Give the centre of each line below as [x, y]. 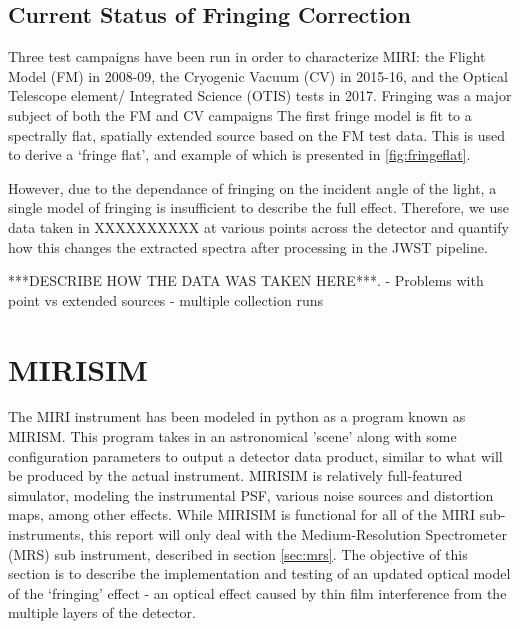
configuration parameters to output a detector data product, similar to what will [255, 455]
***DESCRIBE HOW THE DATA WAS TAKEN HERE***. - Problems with [246, 280]
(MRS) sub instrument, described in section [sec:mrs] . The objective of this [238, 553]
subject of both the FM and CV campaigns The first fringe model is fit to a [240, 114]
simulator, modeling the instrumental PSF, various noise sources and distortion [251, 494]
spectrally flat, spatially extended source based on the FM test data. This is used [257, 134]
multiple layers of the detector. [102, 612]
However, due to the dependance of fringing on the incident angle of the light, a [252, 187]
